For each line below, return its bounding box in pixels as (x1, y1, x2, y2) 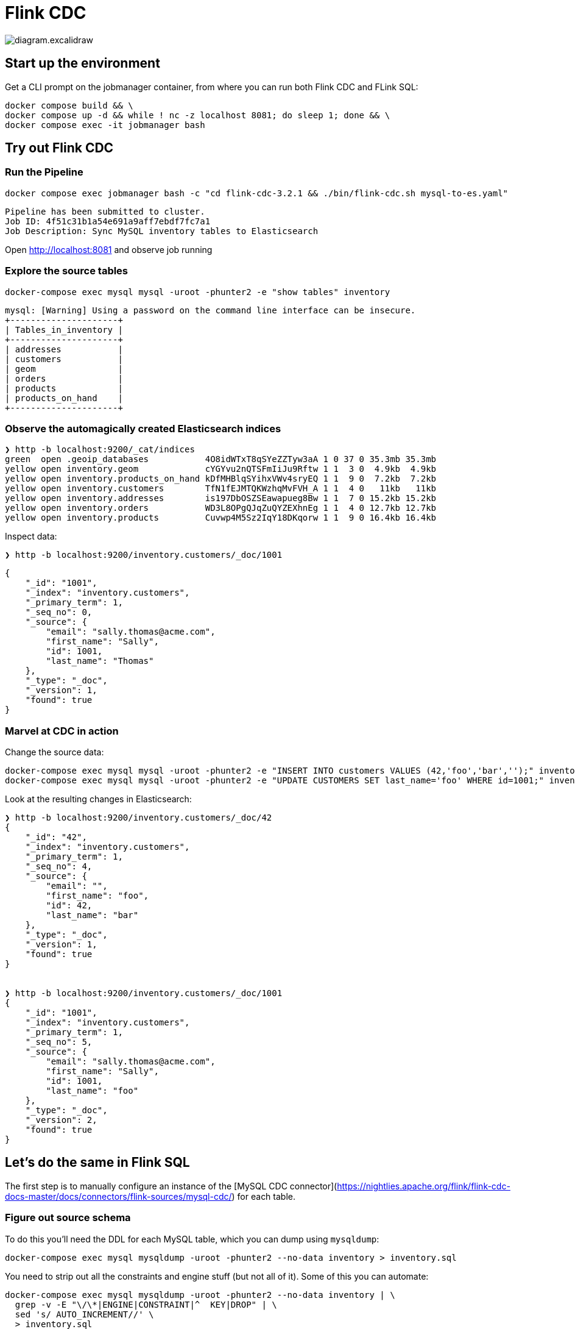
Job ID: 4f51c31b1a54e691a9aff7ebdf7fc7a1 (5, 216, 211, 226)
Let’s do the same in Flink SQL (5, 1155, 190, 1170)
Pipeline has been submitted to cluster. (5, 206, 205, 216)
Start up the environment (5, 55, 160, 71)
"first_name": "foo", (46, 891, 149, 901)
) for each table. (231, 1191, 296, 1202)
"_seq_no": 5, (25, 1037, 93, 1047)
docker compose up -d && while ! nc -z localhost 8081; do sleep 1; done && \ (5, 110, 390, 120)
